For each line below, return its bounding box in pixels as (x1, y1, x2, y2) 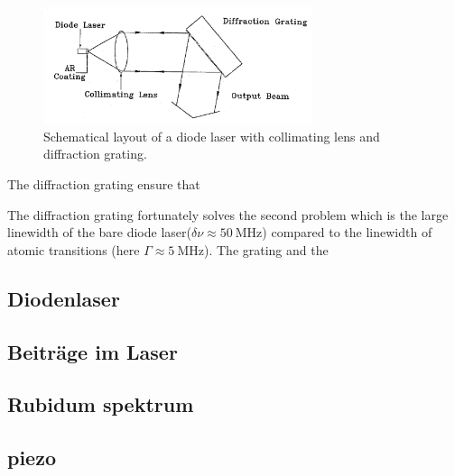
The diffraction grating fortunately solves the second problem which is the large (7, 205, 449, 224)
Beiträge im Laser (7, 337, 178, 365)
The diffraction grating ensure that (7, 175, 200, 194)
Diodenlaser (7, 284, 120, 312)
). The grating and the (203, 240, 329, 259)
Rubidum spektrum (7, 390, 194, 418)
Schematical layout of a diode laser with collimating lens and (43, 126, 380, 145)
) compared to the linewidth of (262, 223, 432, 242)
